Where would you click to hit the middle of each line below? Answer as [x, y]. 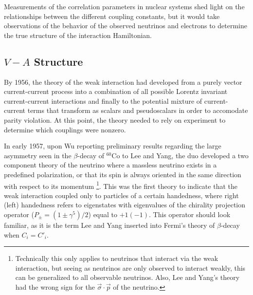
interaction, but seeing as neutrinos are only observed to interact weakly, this [130, 267]
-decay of [91, 155]
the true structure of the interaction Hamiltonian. [78, 35]
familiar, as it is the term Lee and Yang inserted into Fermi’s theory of [109, 225]
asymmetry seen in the [38, 155]
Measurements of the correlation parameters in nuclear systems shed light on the [124, 6]
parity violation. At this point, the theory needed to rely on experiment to [115, 120]
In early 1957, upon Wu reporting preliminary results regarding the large [113, 146]
